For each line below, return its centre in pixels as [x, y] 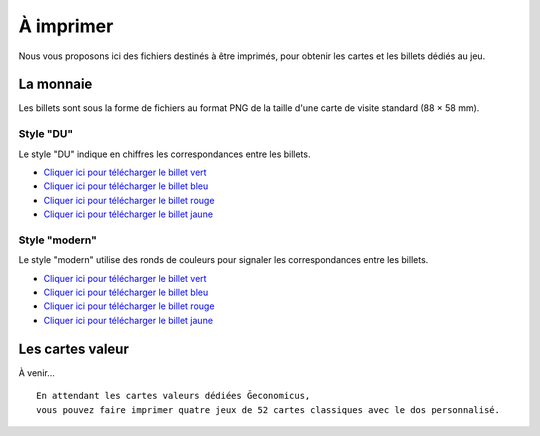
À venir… [36, 372]
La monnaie [55, 84]
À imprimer [66, 26]
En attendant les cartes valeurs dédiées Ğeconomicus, [173, 396]
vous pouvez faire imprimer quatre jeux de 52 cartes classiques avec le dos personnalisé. [268, 409]
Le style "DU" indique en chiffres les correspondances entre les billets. [164, 154]
